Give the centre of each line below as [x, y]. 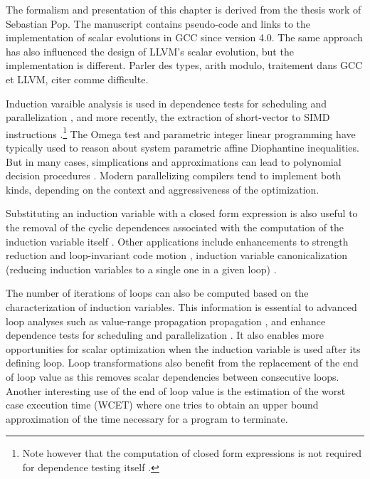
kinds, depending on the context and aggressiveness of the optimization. [163, 189]
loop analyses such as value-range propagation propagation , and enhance [166, 321]
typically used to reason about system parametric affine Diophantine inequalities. [183, 147]
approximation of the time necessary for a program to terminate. [147, 418]
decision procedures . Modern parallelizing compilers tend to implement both [174, 175]
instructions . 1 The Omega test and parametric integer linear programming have [181, 132]
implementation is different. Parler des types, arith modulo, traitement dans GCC [184, 65]
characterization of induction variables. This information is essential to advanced [181, 306]
